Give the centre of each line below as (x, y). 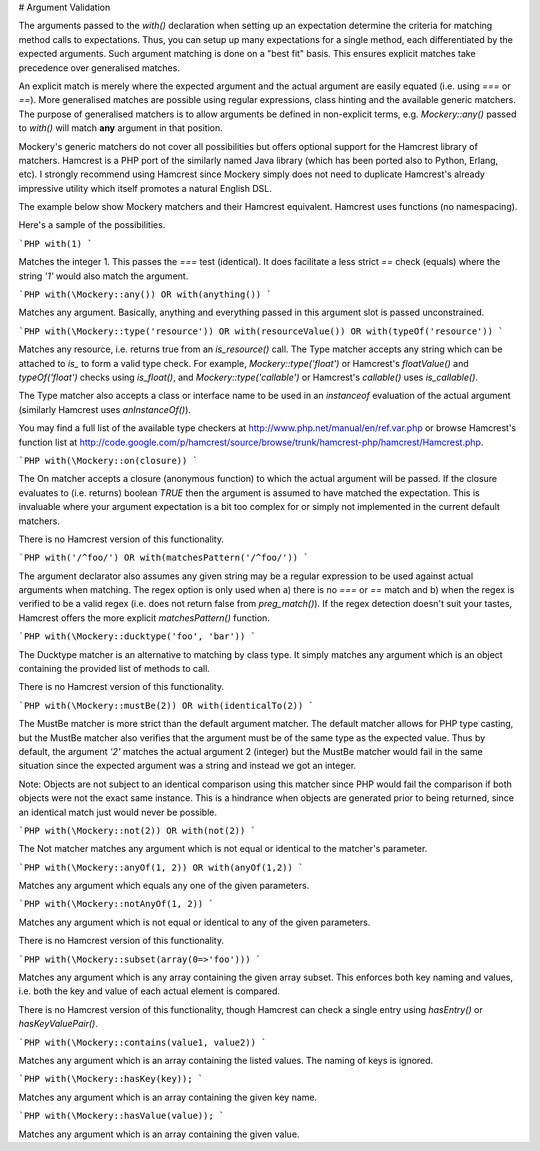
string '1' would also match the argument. (103, 276)
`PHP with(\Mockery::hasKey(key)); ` (111, 1079)
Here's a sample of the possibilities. (92, 225)
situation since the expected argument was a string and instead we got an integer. (187, 766)
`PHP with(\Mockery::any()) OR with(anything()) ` (145, 294)
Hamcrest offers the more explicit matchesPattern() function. (144, 617)
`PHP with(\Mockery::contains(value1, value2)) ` (142, 1042)
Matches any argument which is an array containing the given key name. (168, 1097)
